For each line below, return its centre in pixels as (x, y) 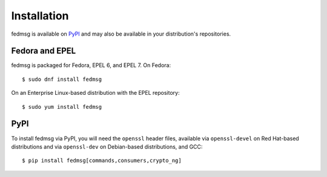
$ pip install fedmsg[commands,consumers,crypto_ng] (102, 161)
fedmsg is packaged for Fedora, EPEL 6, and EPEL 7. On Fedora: (91, 65)
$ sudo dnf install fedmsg (62, 79)
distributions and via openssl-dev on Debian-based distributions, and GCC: (107, 146)
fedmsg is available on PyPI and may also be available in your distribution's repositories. (121, 34)
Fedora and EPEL (44, 51)
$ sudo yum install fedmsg (62, 107)
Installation (40, 16)
